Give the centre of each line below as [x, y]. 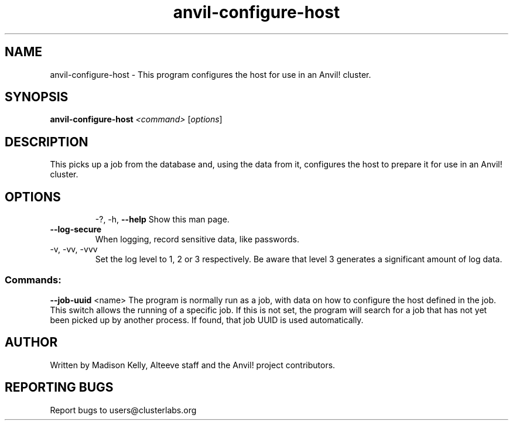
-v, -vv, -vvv [74, 249]
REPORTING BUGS [59, 388]
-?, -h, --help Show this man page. [162, 220]
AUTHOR [31, 342]
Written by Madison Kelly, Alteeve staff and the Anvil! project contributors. [193, 365]
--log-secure [76, 229]
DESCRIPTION [47, 142]
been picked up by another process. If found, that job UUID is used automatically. [207, 320]
